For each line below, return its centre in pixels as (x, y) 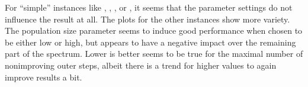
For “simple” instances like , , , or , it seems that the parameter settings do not (149, 7)
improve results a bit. (44, 77)
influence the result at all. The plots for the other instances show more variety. (147, 19)
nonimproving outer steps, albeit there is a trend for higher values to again (141, 65)
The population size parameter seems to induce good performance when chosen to (154, 30)
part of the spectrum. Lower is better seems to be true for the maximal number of (154, 54)
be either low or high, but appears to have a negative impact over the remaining (150, 42)
